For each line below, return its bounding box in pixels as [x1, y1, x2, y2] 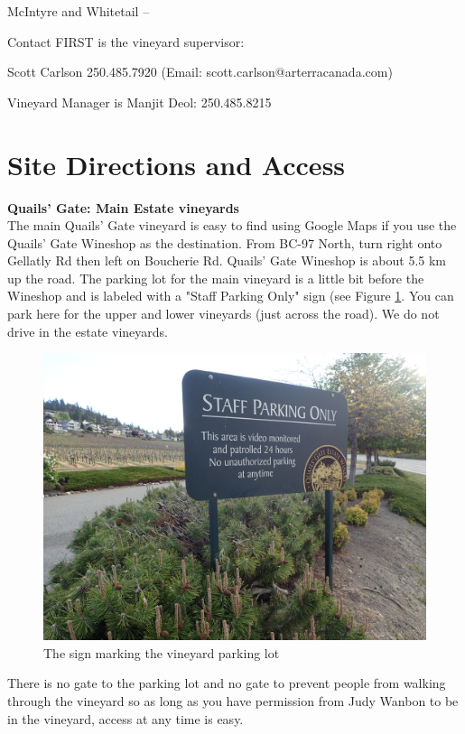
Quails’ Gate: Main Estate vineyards [7, 198, 239, 217]
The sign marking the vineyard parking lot [43, 643, 280, 662]
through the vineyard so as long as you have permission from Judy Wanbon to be [7, 692, 459, 711]
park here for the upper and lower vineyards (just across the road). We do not [7, 304, 440, 323]
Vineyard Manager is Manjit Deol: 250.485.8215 [7, 92, 272, 111]
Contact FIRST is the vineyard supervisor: [7, 32, 245, 51]
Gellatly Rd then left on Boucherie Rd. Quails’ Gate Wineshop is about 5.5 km [7, 251, 447, 270]
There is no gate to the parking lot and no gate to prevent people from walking [7, 674, 446, 692]
